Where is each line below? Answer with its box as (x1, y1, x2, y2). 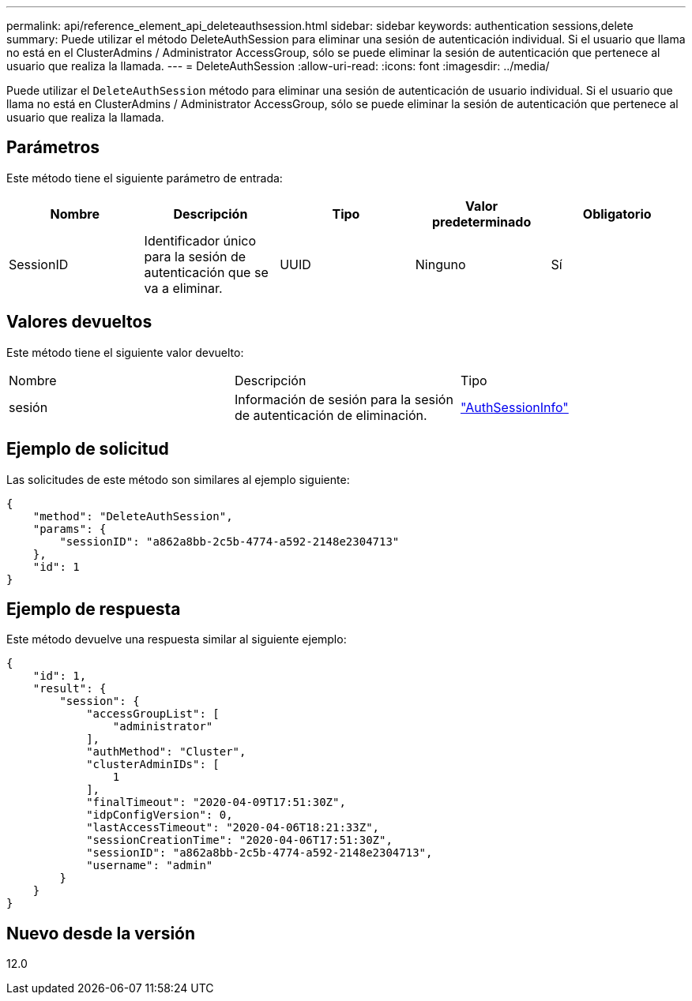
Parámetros (6, 137, 100, 158)
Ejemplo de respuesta (6, 598, 181, 619)
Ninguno (415, 256, 466, 272)
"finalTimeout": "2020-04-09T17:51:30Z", (86, 796, 346, 809)
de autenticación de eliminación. (234, 407, 427, 423)
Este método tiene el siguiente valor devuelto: (6, 345, 244, 359)
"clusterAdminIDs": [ (86, 758, 220, 771)
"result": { (32, 682, 107, 695)
